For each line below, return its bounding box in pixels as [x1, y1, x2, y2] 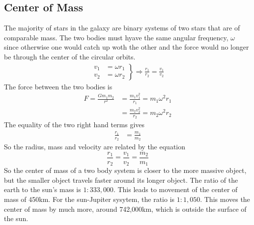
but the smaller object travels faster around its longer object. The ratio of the [4, 174, 238, 185]
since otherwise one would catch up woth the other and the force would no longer [4, 42, 249, 52]
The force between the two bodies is [4, 81, 113, 91]
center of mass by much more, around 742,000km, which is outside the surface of [4, 203, 247, 214]
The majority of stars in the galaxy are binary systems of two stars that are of [4, 23, 240, 33]
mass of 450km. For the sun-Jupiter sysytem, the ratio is [4, 194, 175, 204]
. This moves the [200, 194, 250, 204]
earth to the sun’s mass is [4, 184, 81, 195]
